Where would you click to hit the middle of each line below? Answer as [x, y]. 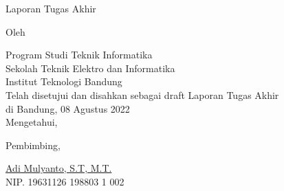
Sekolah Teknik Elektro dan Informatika [90, 68]
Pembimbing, [33, 145]
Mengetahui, [32, 122]
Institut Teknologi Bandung [64, 81]
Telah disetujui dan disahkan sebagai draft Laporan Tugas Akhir [142, 94]
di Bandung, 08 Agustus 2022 [68, 108]
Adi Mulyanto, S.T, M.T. [59, 168]
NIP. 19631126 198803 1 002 [65, 181]
